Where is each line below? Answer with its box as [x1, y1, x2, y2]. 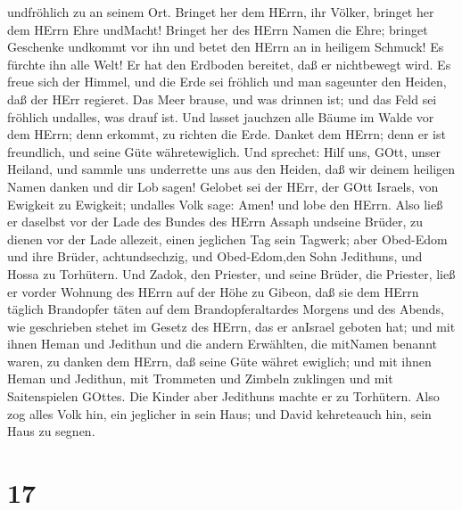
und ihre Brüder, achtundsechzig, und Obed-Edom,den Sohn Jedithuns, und [7, 247, 423, 266]
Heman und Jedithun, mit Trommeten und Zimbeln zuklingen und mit [7, 369, 393, 388]
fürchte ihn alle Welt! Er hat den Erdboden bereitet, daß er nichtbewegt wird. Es [7, 54, 451, 73]
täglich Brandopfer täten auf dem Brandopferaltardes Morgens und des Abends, [7, 300, 444, 318]
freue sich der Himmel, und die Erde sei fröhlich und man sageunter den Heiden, [7, 72, 447, 91]
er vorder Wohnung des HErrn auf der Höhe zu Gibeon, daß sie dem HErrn [7, 282, 419, 300]
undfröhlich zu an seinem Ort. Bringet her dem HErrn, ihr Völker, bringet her [7, 3, 434, 21]
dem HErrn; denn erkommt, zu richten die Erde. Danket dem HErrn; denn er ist [7, 125, 446, 144]
